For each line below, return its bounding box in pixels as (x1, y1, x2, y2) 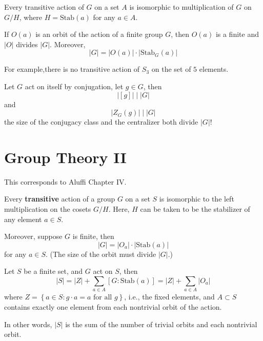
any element (4, 213, 42, 224)
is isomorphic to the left (159, 193, 234, 204)
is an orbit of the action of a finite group (35, 29, 163, 39)
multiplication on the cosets (4, 204, 91, 214)
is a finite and (215, 29, 259, 39)
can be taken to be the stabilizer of (140, 204, 250, 214)
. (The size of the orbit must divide (45, 248, 156, 259)
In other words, (4, 318, 52, 329)
